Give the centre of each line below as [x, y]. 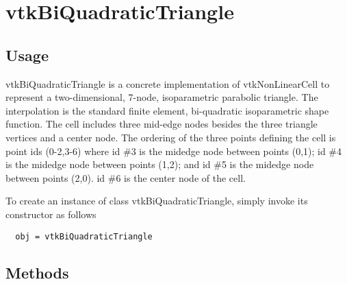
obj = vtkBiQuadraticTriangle [84, 236]
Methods [37, 272]
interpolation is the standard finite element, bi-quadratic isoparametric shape [167, 110]
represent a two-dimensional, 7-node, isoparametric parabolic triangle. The [162, 97]
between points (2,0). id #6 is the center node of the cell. [126, 177]
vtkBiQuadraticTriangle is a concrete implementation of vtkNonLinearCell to [168, 83]
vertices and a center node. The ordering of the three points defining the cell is [171, 137]
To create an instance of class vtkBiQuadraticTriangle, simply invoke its [157, 201]
